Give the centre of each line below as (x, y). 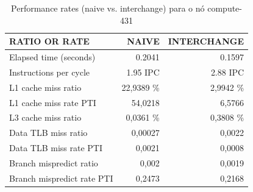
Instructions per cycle (50, 72)
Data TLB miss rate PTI (56, 148)
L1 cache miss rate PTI (53, 102)
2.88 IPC (227, 72)
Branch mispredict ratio (54, 162)
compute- (225, 8)
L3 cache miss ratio (45, 117)
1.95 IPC (143, 72)
